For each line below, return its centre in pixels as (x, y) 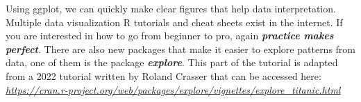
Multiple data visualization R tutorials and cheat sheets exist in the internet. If (174, 22)
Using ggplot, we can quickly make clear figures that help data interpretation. (171, 8)
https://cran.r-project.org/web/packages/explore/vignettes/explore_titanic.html (173, 89)
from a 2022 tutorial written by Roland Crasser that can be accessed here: (163, 75)
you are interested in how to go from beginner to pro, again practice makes (170, 35)
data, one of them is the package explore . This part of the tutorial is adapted (172, 62)
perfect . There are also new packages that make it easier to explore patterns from (181, 49)
